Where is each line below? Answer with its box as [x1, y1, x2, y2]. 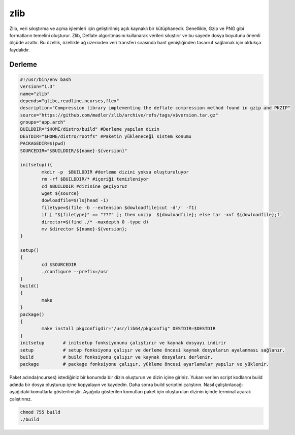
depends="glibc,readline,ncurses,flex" [20, 98, 119, 104]
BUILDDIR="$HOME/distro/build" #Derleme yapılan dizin [20, 126, 159, 132]
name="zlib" [20, 91, 50, 97]
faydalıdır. [9, 46, 30, 53]
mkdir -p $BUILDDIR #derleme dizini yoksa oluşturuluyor [41, 169, 189, 175]
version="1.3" [20, 84, 55, 90]
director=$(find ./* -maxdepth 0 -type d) [41, 219, 149, 225]
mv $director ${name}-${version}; [41, 226, 127, 231]
